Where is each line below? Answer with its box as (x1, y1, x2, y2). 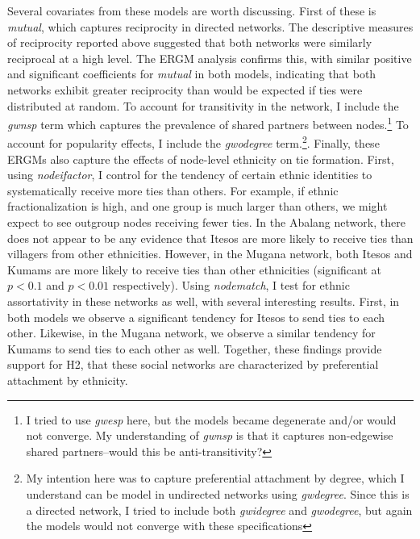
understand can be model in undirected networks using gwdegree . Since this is (26, 485, 410, 502)
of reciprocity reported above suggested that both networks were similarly (7, 34, 372, 51)
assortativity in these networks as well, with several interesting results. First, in (7, 293, 400, 309)
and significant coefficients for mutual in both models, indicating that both (7, 65, 376, 82)
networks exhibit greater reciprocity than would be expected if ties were (7, 81, 363, 98)
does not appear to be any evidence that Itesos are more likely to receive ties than (7, 229, 414, 246)
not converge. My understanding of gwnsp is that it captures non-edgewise (26, 427, 393, 444)
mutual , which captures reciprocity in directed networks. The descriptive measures (7, 18, 414, 35)
